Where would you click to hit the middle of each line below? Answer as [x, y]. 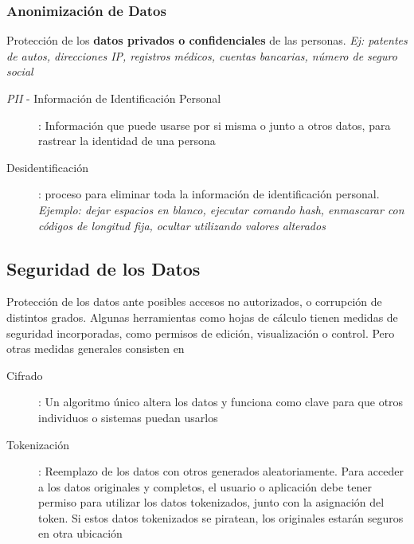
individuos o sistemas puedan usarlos [128, 417]
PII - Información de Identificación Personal [114, 98]
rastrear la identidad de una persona [127, 141]
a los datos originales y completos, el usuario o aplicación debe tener [205, 486]
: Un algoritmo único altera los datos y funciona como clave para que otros [221, 402]
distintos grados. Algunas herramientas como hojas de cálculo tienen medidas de [202, 317]
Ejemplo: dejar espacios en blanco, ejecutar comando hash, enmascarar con [221, 209]
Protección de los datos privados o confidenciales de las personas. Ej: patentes [207, 40]
